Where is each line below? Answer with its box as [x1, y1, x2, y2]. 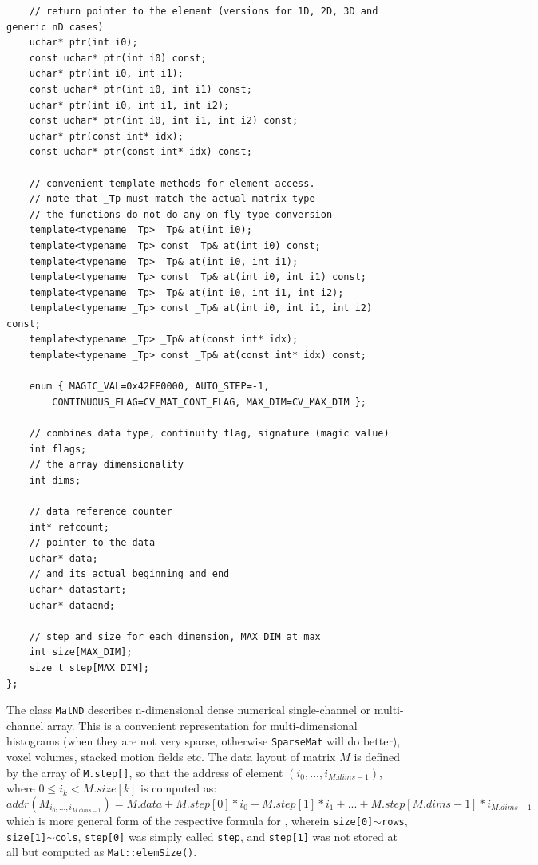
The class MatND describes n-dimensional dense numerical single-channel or [6, 701, 371, 718]
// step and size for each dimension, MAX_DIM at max [29, 630, 321, 642]
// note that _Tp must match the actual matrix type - [29, 193, 326, 205]
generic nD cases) [6, 21, 104, 33]
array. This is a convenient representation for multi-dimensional [46, 717, 358, 733]
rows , [382, 812, 408, 828]
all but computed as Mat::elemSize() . [6, 843, 197, 860]
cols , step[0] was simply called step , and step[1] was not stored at [54, 827, 398, 844]
